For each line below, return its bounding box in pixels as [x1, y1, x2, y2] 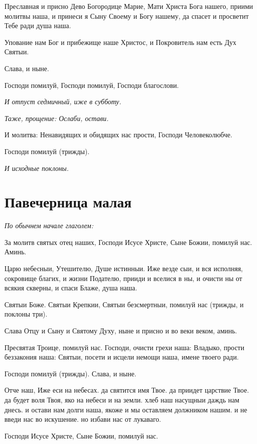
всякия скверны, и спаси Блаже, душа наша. [4, 283, 137, 293]
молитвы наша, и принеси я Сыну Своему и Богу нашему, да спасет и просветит [4, 10, 249, 21]
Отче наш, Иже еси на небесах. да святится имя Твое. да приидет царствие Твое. [4, 385, 249, 395]
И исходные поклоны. [4, 162, 69, 173]
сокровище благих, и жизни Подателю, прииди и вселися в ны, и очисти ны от [4, 273, 242, 283]
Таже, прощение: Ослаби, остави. [4, 113, 109, 123]
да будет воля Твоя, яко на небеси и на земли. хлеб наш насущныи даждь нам [4, 394, 240, 404]
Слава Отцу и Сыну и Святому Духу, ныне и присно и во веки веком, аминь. [4, 325, 237, 335]
